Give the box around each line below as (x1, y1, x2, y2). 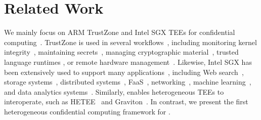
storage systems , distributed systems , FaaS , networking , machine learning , (4, 76, 251, 87)
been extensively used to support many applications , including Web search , (4, 66, 244, 77)
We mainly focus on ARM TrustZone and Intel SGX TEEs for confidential (4, 27, 235, 37)
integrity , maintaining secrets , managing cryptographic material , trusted (4, 47, 239, 57)
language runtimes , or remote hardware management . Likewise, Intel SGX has (4, 56, 252, 67)
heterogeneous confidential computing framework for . (4, 106, 170, 116)
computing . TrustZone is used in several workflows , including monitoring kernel (4, 36, 257, 47)
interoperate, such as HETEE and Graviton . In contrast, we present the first (4, 96, 248, 107)
